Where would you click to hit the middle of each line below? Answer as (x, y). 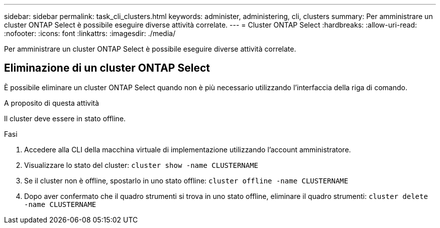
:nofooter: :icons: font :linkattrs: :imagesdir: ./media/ (90, 33)
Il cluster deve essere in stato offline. (65, 118)
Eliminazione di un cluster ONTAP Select (107, 68)
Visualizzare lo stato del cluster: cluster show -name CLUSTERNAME (141, 165)
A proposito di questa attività (52, 103)
